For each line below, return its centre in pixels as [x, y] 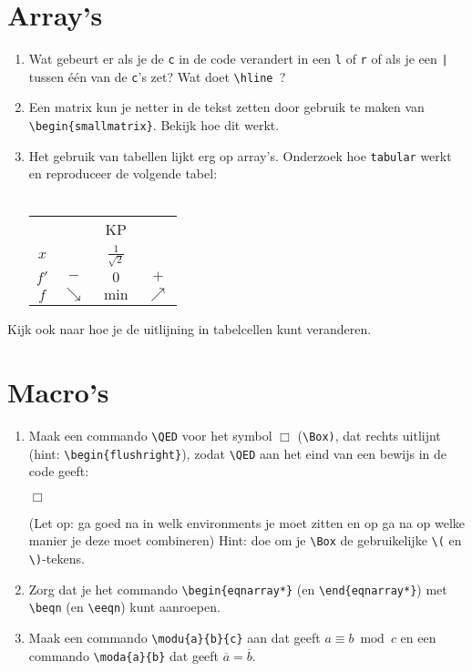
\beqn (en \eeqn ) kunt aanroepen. [124, 607]
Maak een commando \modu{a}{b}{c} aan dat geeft [174, 638]
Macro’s [58, 391]
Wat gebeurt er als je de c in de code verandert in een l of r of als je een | [238, 59]
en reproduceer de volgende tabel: [123, 173]
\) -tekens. [56, 559]
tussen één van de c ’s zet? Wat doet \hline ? [157, 76]
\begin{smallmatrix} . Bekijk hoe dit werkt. [154, 125]
